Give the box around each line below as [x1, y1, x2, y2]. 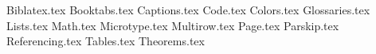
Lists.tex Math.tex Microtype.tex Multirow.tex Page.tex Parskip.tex [6, 17, 339, 33]
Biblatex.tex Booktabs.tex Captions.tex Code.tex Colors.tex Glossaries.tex [6, 2, 370, 17]
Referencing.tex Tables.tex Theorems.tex [6, 33, 205, 49]
